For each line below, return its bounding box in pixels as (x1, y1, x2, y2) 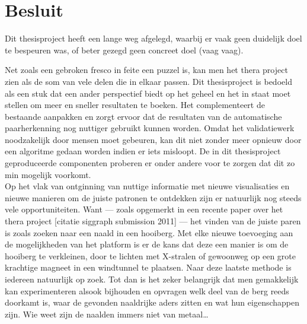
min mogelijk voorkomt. (5, 168, 91, 180)
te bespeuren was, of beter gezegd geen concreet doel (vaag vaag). (5, 43, 244, 56)
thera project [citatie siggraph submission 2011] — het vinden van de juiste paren (5, 215, 301, 227)
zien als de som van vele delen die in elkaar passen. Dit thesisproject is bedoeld (5, 75, 292, 87)
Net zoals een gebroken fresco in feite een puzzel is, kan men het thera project (5, 63, 288, 76)
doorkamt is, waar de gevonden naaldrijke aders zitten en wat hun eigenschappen (5, 296, 299, 309)
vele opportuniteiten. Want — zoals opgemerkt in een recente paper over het (5, 203, 283, 215)
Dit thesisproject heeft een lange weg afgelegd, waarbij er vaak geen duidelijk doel (5, 32, 302, 45)
